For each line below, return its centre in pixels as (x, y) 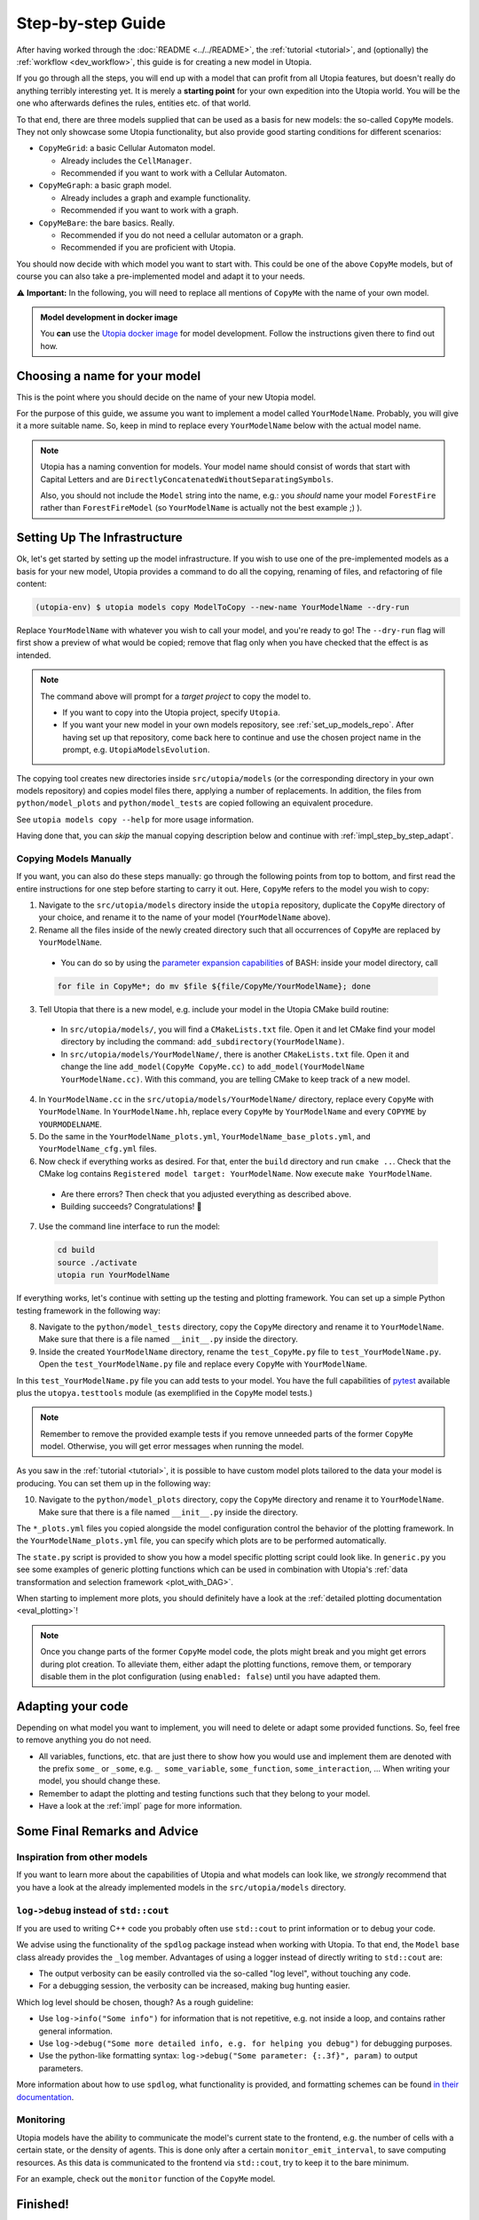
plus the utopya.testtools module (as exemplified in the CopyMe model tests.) (165, 1392)
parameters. (61, 2068)
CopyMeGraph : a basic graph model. (105, 186)
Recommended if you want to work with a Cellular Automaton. (174, 173)
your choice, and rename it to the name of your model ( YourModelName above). (185, 917)
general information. (75, 2031)
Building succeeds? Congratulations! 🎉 (131, 1207)
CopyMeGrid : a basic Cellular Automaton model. (127, 148)
